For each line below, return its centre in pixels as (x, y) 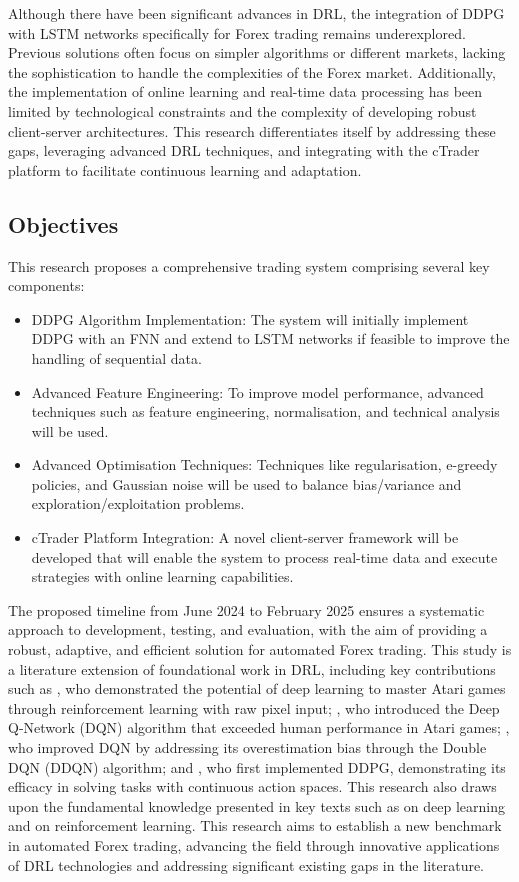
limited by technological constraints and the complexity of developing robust (242, 110)
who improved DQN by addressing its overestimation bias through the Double (247, 747)
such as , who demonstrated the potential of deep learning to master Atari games (257, 688)
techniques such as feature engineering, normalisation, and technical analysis (265, 411)
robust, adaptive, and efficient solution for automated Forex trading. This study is (260, 649)
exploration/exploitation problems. (138, 503)
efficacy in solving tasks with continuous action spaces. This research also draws (252, 786)
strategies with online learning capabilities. (162, 576)
